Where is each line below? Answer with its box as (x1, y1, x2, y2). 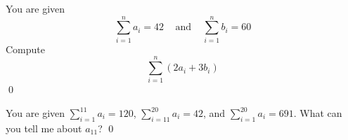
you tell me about (6, 120, 82, 135)
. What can (293, 106, 342, 120)
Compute (6, 41, 45, 56)
